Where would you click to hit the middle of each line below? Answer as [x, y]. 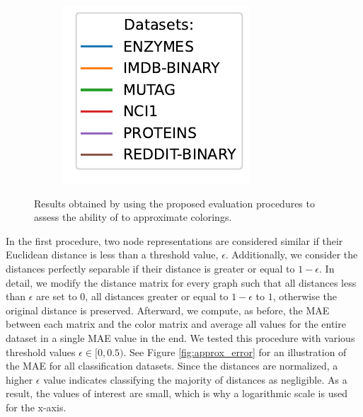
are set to [57, 296]
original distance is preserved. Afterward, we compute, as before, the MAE [168, 310]
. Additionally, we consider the [292, 255]
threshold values [41, 352]
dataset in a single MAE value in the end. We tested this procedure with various [180, 337]
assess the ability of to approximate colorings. [133, 217]
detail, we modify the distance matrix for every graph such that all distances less [181, 282]
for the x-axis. [36, 407]
